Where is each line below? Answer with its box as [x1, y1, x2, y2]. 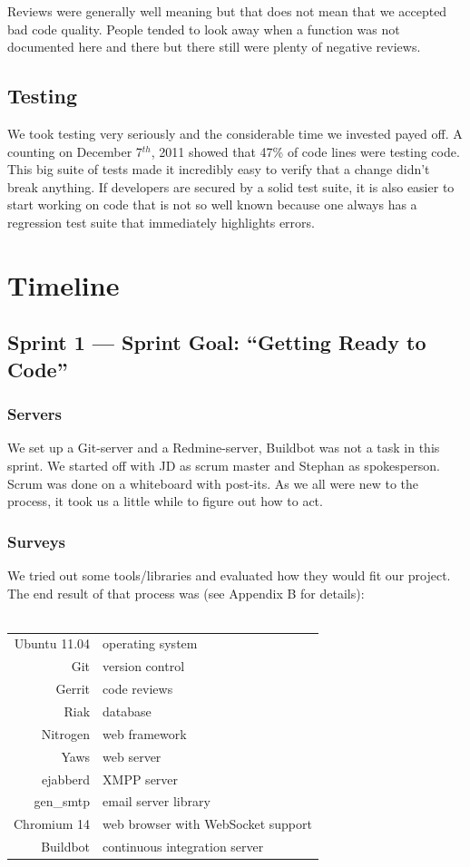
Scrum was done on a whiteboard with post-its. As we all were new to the [7, 473, 419, 492]
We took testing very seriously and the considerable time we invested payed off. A [7, 123, 463, 142]
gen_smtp [34, 792, 91, 811]
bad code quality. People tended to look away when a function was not [7, 19, 400, 38]
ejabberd [42, 769, 91, 788]
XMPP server [103, 769, 179, 788]
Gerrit [55, 679, 91, 698]
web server [103, 746, 162, 765]
